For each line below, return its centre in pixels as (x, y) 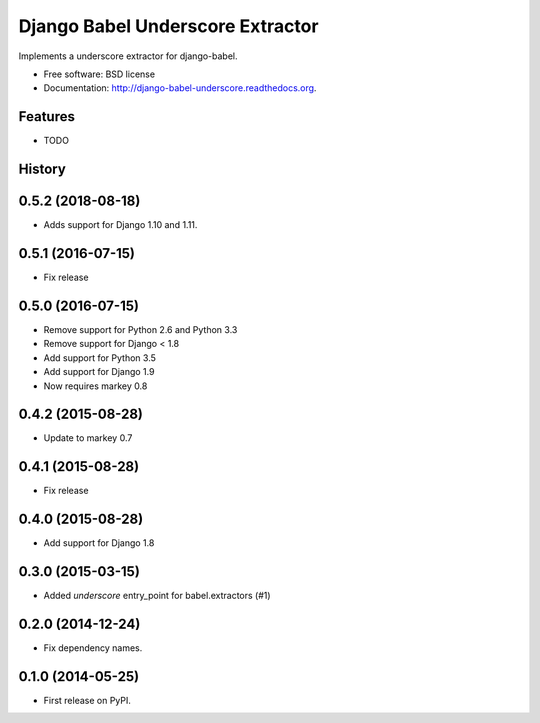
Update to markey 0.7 (88, 438)
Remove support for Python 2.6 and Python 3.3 (140, 329)
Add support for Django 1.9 (99, 372)
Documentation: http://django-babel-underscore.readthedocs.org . (180, 88)
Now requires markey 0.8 (95, 386)
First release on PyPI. (87, 700)
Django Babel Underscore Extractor (168, 26)
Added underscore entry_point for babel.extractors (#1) (157, 596)
